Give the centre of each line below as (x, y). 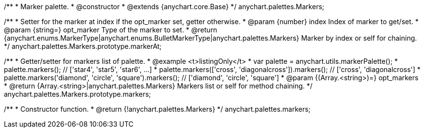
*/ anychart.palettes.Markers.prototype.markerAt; (83, 46)
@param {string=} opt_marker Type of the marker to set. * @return (111, 30)
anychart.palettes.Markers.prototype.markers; (78, 94)
